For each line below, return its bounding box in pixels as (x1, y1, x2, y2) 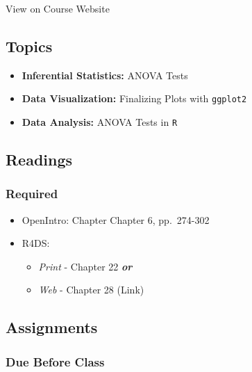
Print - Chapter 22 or (38, 259, 133, 273)
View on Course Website (6, 1, 110, 15)
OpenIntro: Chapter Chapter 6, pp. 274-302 (22, 212, 210, 227)
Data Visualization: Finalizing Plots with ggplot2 (22, 91, 247, 106)
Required (6, 185, 58, 202)
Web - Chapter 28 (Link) (38, 282, 144, 297)
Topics (6, 35, 53, 56)
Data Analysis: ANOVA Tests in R (22, 115, 178, 129)
